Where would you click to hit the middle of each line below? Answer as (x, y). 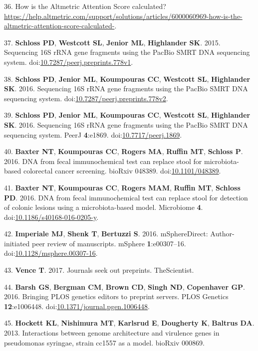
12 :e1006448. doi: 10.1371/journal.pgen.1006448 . (77, 306)
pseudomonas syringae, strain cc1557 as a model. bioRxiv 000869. (104, 342)
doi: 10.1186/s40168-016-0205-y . (51, 217)
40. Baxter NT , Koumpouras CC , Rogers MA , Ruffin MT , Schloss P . (124, 151)
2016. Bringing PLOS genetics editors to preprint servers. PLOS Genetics (116, 296)
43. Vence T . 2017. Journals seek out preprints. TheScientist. (99, 270)
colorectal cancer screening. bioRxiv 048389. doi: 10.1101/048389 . (122, 171)
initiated (17, 243)
